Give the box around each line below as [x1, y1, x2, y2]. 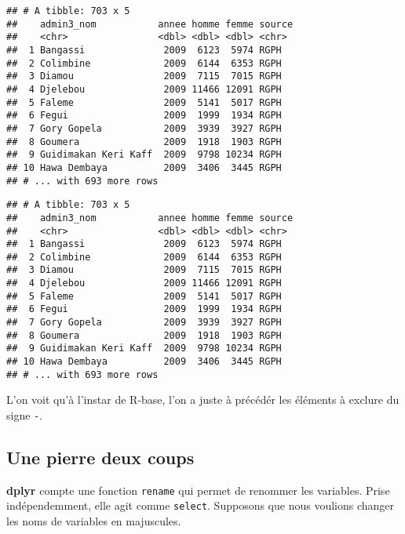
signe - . [6, 406, 43, 423]
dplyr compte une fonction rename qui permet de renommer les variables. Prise [6, 481, 390, 498]
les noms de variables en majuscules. [6, 513, 181, 529]
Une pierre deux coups [6, 445, 195, 470]
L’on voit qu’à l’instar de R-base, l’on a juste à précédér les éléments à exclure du [6, 391, 400, 408]
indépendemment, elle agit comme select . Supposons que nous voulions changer [6, 497, 395, 514]
